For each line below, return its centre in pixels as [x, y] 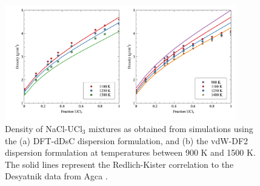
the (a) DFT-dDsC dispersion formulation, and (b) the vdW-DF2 [127, 140]
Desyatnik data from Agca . [56, 176]
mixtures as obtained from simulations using [171, 129]
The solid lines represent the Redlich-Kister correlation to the [119, 164]
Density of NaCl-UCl [44, 129]
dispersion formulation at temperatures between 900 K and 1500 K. [130, 152]
